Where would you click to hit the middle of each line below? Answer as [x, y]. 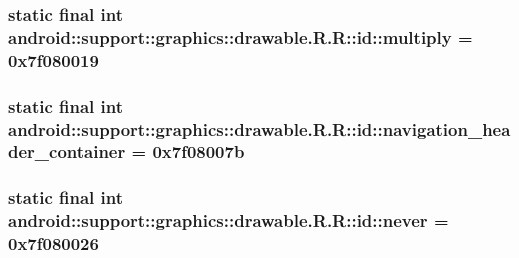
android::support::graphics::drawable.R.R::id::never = [228, 220]
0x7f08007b [198, 151]
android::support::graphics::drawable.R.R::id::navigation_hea [259, 128]
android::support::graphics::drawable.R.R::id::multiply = [240, 36]
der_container [67, 151]
